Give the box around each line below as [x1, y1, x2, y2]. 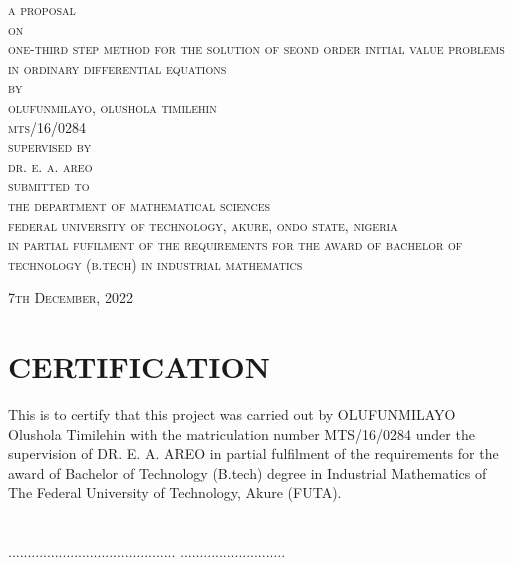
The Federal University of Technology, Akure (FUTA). [8, 482, 342, 503]
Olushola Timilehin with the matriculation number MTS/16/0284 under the [8, 423, 475, 444]
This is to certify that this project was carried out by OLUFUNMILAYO [8, 404, 456, 425]
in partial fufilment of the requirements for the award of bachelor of [8, 234, 463, 255]
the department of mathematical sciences [8, 194, 271, 215]
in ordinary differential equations [8, 57, 227, 78]
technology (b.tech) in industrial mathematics [8, 253, 303, 274]
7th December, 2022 [8, 287, 133, 308]
